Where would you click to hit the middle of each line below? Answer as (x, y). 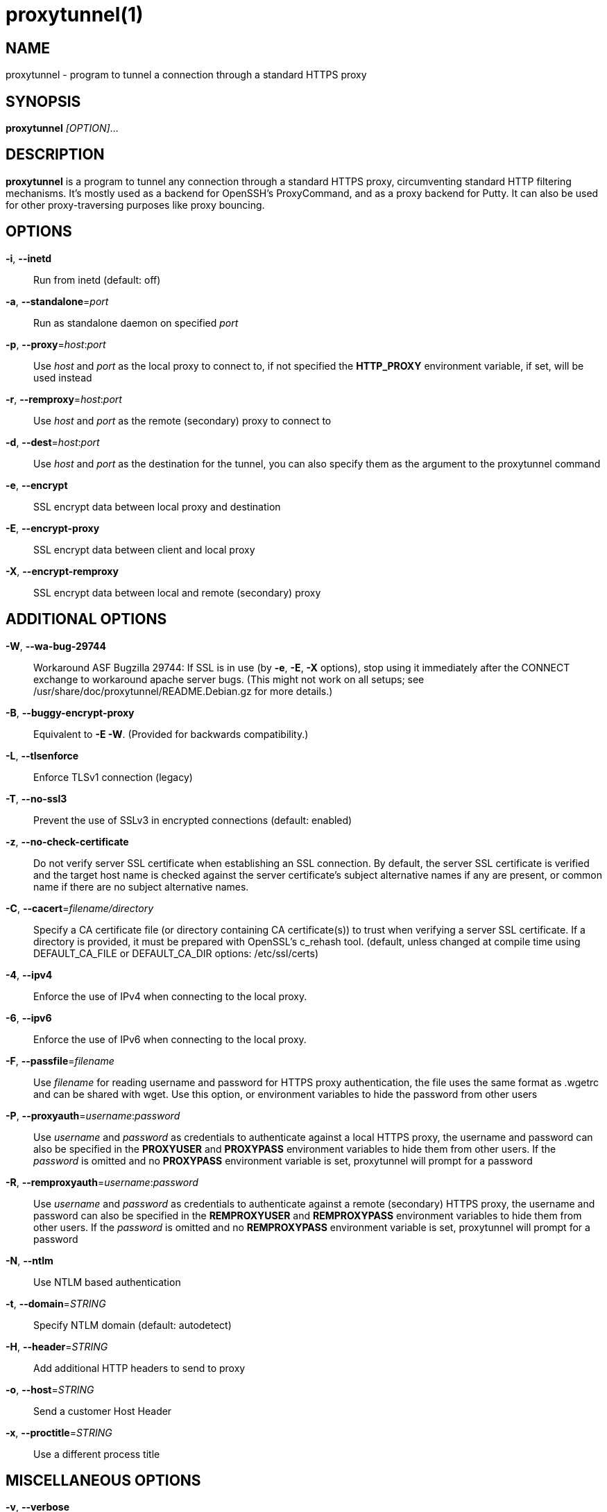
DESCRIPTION (55, 155)
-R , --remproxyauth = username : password (102, 1182)
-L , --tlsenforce (42, 755)
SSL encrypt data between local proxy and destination (157, 506)
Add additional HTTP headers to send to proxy (139, 1368)
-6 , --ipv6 (29, 1017)
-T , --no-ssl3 (36, 798)
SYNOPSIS (43, 101)
